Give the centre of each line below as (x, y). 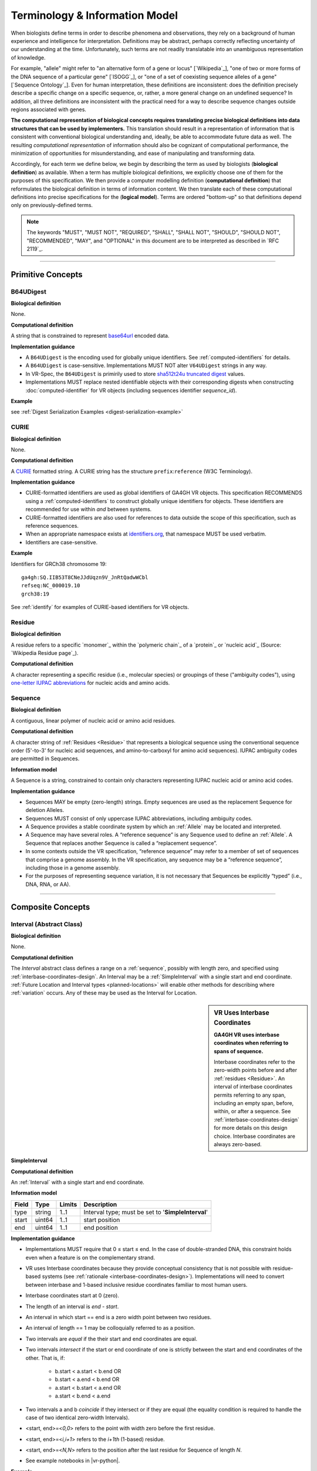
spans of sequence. (239, 1051)
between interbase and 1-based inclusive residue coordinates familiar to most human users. (136, 1284)
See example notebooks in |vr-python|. (73, 1461)
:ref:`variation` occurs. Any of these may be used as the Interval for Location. (104, 993)
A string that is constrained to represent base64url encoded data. (90, 336)
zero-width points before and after (256, 1070)
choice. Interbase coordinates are (255, 1136)
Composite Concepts (50, 907)
